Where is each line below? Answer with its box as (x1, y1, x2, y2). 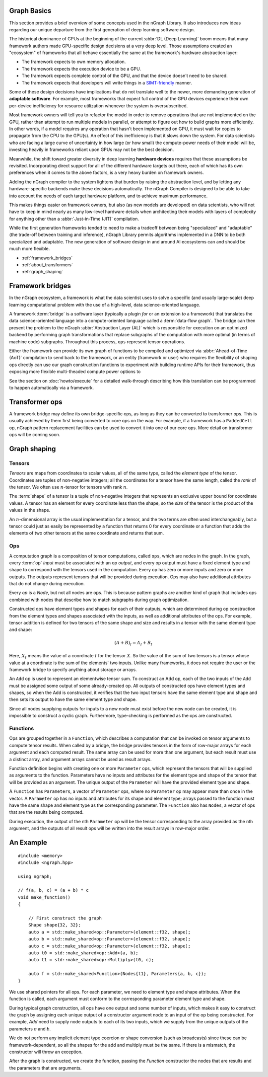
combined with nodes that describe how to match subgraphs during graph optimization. (9, 597, 189, 603)
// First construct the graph (28, 916, 102, 921)
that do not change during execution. (9, 581, 85, 587)
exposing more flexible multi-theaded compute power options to (9, 369, 141, 375)
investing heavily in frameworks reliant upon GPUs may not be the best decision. (9, 147, 174, 153)
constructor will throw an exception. (9, 1049, 83, 1055)
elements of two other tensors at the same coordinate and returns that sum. (9, 530, 164, 536)
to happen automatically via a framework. (9, 385, 94, 390)
